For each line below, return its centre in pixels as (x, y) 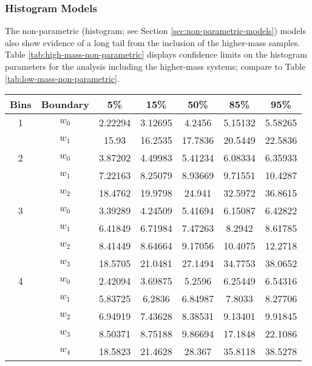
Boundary (65, 104)
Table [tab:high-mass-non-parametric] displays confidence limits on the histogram (156, 54)
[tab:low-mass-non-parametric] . (62, 78)
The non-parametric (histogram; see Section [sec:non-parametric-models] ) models (156, 31)
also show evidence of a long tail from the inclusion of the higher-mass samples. (153, 42)
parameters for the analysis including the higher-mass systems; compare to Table (155, 66)
